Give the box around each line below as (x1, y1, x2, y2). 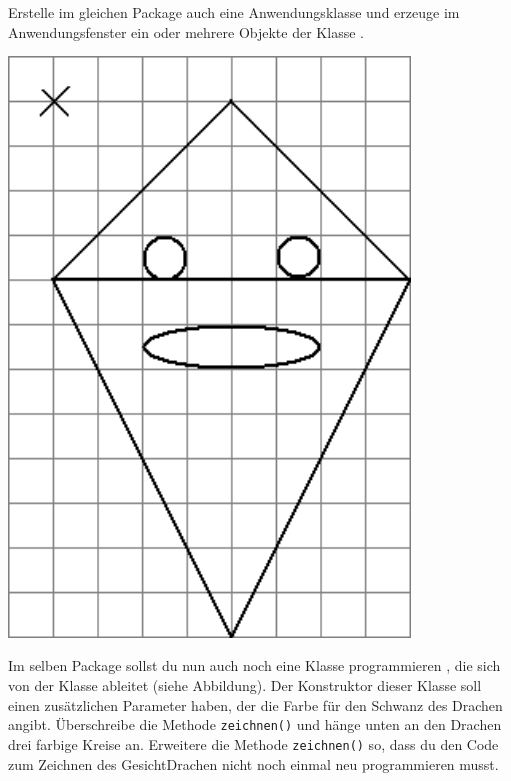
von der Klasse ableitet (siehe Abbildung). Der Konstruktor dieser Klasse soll (8, 675, 482, 696)
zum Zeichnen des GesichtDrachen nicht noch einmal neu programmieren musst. (8, 753, 499, 774)
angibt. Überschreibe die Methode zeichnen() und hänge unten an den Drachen (8, 714, 502, 735)
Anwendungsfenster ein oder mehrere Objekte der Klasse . (8, 21, 364, 42)
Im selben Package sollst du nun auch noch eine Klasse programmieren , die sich (8, 655, 501, 676)
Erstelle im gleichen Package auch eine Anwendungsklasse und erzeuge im (8, 2, 460, 22)
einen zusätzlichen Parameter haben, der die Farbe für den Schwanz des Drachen (8, 694, 503, 715)
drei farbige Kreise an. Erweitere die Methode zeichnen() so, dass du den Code (8, 733, 499, 754)
